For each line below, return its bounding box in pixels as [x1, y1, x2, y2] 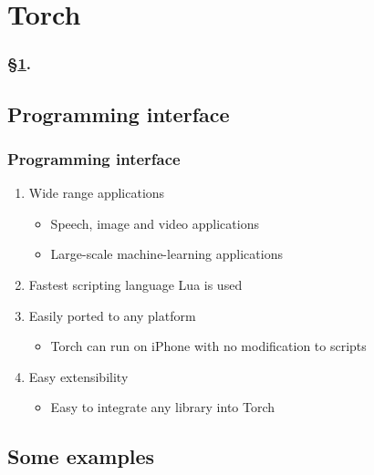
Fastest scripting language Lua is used [28, 275, 243, 294]
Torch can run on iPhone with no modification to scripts [50, 336, 367, 356]
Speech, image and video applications [50, 213, 259, 232]
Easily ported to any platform [28, 305, 196, 325]
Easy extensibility [28, 367, 129, 386]
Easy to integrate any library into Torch [50, 398, 275, 417]
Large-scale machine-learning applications [50, 244, 283, 263]
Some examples [7, 442, 155, 470]
